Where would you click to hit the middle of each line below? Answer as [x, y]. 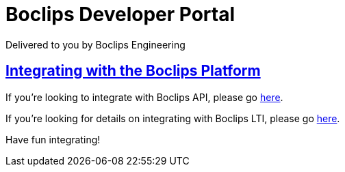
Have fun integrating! [53, 139]
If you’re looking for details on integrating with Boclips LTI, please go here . [173, 118]
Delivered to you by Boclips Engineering [95, 44]
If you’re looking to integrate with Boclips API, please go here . [144, 97]
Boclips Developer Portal [120, 14]
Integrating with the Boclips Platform [133, 71]
